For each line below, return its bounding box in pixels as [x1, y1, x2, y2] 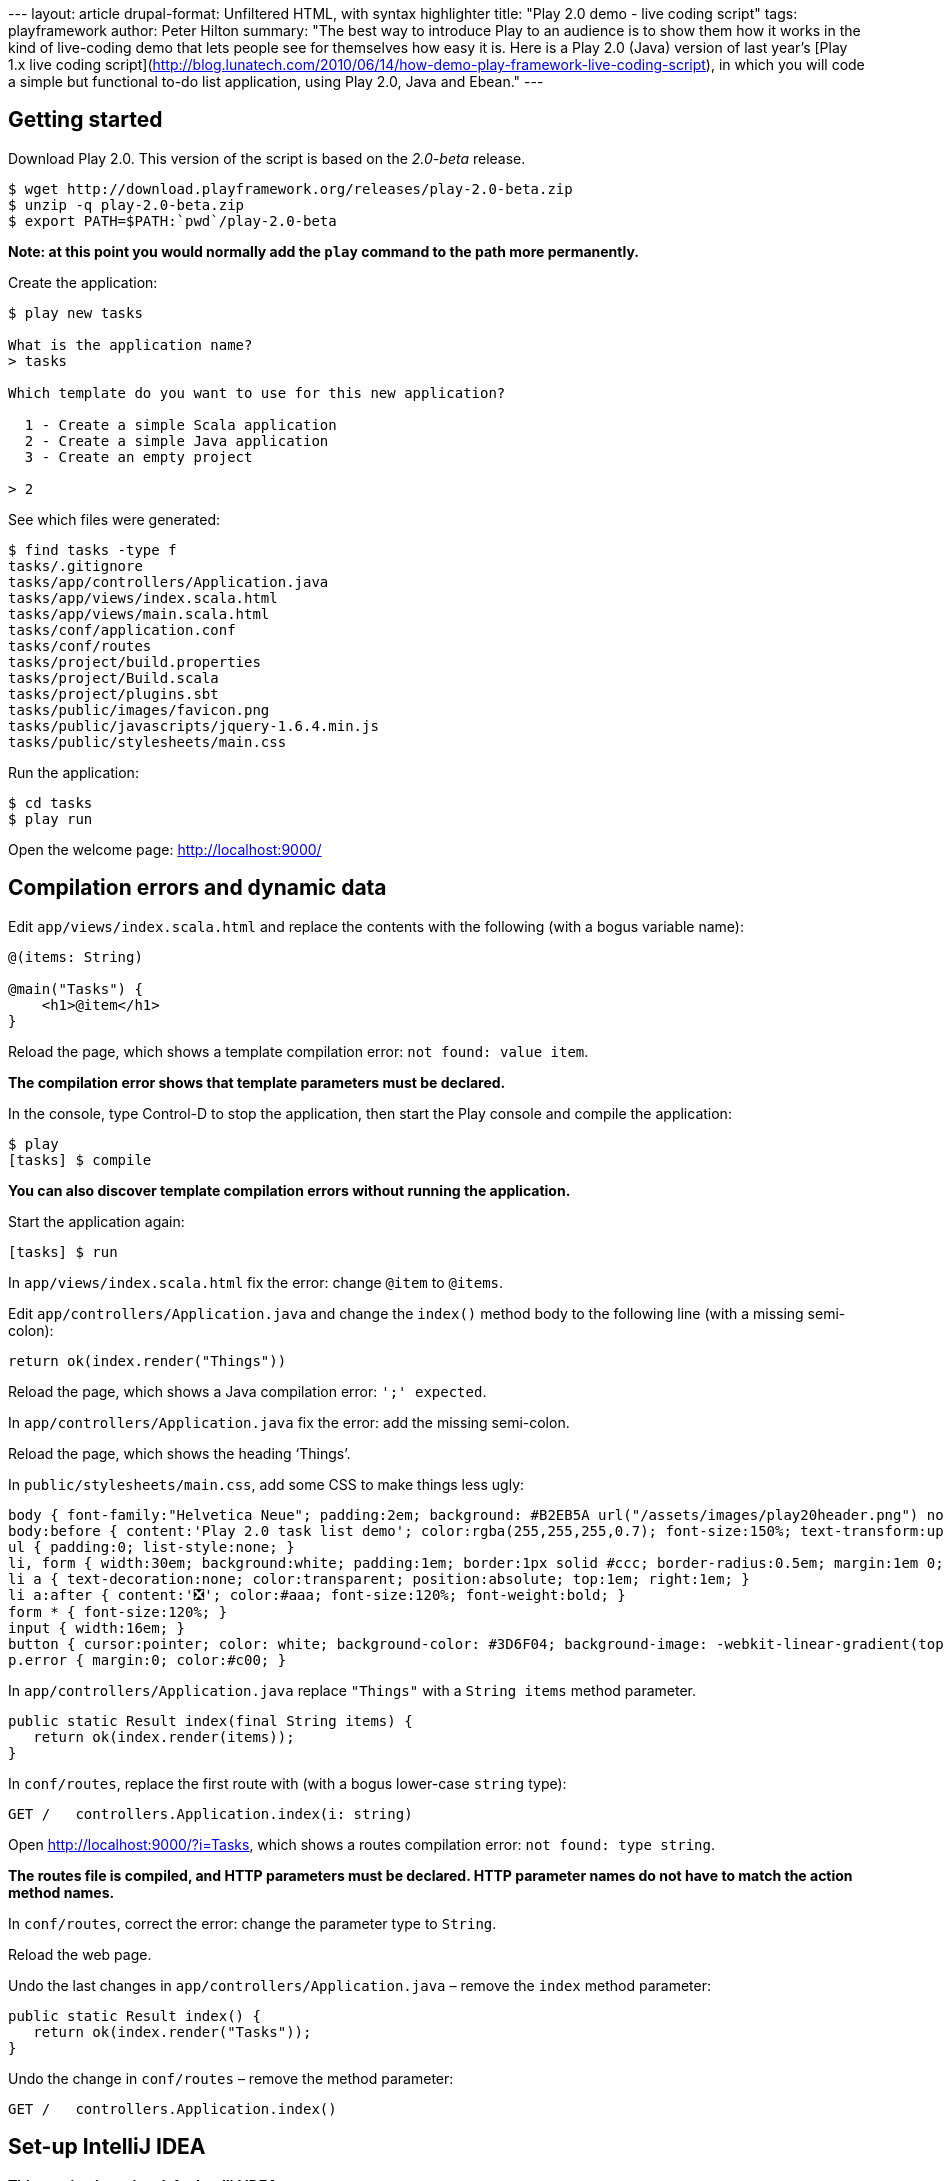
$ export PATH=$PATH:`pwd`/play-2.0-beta [8, 212, 337, 229]
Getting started [8, 107, 163, 133]
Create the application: [8, 273, 158, 291]
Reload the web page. [8, 1945, 152, 1963]
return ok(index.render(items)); [33, 1728, 295, 1745]
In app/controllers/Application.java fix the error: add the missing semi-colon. [8, 1413, 570, 1431]
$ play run [8, 810, 93, 827]
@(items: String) [8, 948, 143, 965]
